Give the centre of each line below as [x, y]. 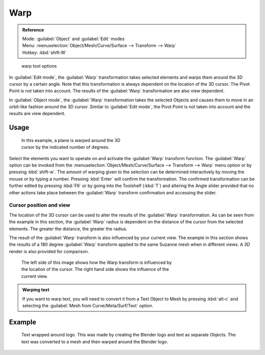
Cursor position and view [40, 205]
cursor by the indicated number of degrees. [66, 147]
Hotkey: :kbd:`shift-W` [44, 52]
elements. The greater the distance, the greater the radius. [68, 229]
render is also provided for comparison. [49, 251]
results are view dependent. [37, 114]
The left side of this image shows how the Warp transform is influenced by [96, 262]
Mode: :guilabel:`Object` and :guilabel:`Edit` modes [73, 39]
